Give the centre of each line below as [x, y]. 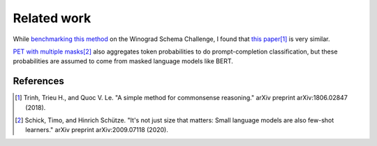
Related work [52, 18]
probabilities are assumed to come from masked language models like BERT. [123, 61]
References [38, 81]
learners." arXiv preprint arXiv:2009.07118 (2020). [97, 130]
